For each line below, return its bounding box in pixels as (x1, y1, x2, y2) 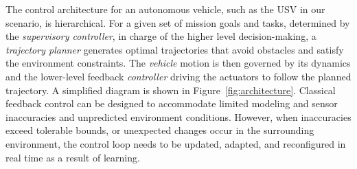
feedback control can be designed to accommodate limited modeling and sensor (5, 96, 338, 111)
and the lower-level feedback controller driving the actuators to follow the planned (5, 69, 352, 83)
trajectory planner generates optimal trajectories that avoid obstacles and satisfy (5, 42, 344, 56)
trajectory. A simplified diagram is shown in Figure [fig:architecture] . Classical (5, 82, 336, 97)
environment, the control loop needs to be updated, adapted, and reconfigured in (5, 136, 346, 150)
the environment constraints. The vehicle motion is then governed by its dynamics (5, 56, 351, 70)
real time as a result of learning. (5, 150, 140, 164)
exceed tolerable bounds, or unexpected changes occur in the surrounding (5, 123, 314, 137)
